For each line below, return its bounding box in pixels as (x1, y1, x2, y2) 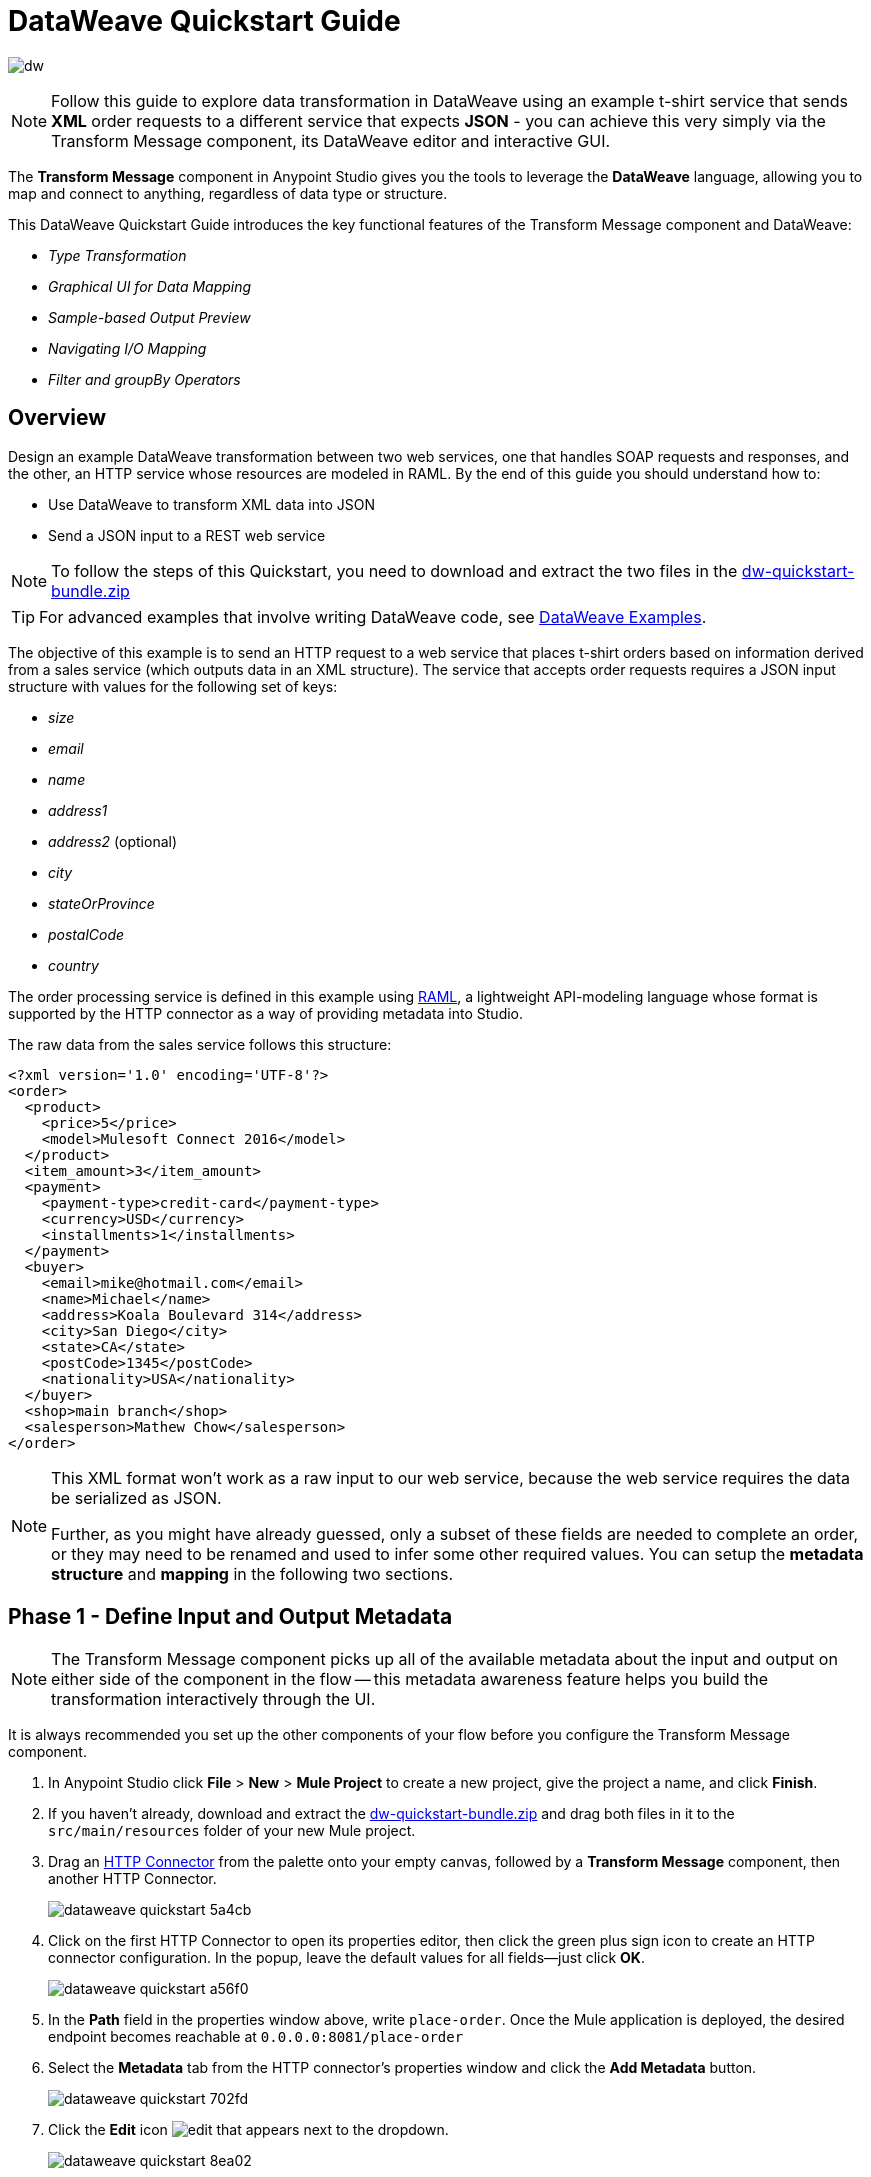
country (48, 956, 99, 974)
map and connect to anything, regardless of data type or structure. (8, 184, 448, 202)
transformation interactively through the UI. (51, 1689, 376, 1710)
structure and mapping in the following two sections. (51, 1563, 454, 1584)
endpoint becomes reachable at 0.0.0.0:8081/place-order (48, 2028, 464, 2046)
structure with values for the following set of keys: (8, 677, 338, 695)
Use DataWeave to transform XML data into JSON (48, 495, 376, 513)
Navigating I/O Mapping (48, 339, 207, 357)
